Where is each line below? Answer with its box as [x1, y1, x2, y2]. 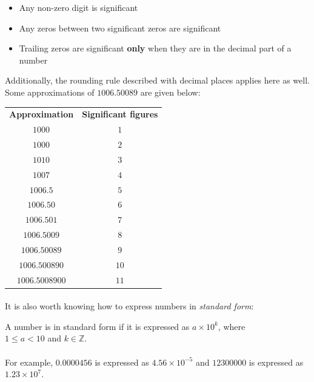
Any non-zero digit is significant [19, 1, 138, 13]
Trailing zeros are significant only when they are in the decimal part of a [19, 42, 292, 54]
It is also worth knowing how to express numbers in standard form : [5, 300, 254, 312]
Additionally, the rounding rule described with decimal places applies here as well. [5, 74, 310, 87]
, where [218, 320, 246, 332]
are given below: [140, 85, 201, 98]
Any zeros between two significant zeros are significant [19, 21, 221, 34]
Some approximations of [5, 85, 95, 98]
